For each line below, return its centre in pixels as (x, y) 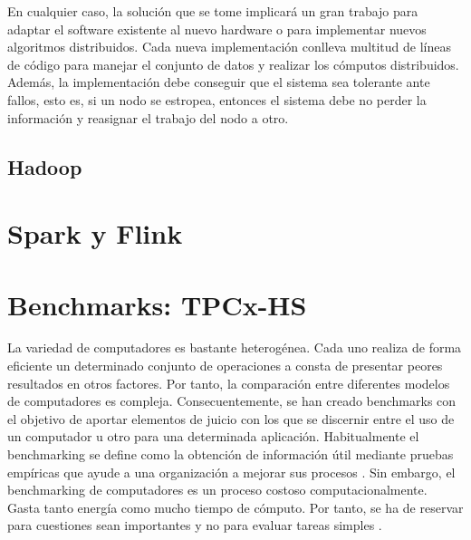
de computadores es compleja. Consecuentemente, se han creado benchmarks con (232, 401)
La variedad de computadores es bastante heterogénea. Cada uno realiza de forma (235, 347)
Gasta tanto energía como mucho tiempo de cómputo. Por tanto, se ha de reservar (235, 507)
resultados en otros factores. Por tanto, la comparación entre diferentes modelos (229, 383)
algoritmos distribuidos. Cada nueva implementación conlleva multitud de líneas (230, 47)
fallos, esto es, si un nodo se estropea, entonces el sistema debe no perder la (217, 99)
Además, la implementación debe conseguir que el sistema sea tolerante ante (219, 82)
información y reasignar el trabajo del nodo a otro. (148, 117)
